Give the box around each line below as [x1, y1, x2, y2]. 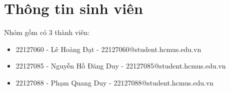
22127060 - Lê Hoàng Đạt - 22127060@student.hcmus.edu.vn [15, 43, 201, 54]
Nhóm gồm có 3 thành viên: [4, 27, 90, 37]
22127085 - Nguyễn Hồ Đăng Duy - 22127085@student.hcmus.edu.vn [15, 60, 226, 71]
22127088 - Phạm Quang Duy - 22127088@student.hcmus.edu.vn [15, 77, 214, 87]
